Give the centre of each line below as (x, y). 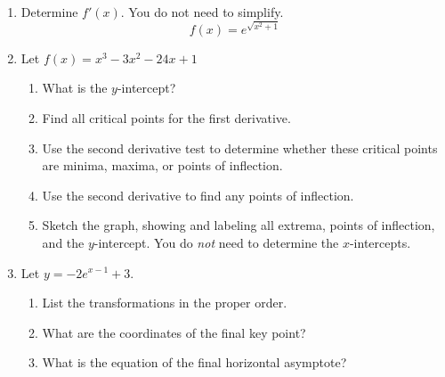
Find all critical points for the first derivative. (166, 117)
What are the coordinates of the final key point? (174, 332)
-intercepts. (380, 242)
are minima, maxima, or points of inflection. (162, 165)
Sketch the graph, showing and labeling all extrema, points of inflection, (239, 225)
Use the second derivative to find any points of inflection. (198, 195)
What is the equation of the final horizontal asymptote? (194, 362)
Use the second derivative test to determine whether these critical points (240, 148)
